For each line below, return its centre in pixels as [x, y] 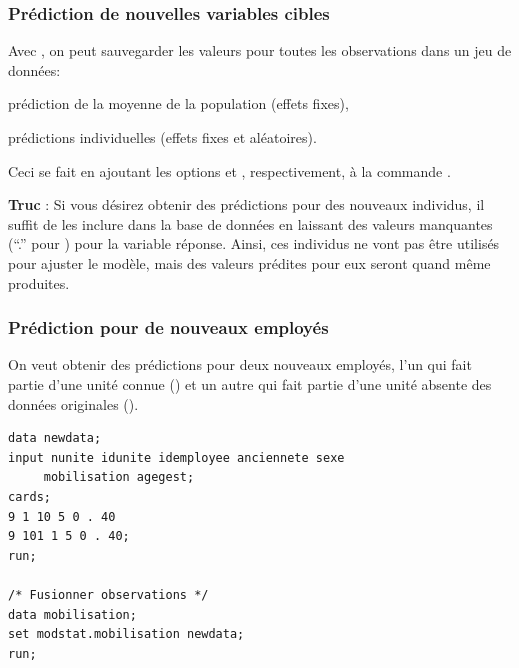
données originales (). [73, 403]
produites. [39, 282]
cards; [29, 496]
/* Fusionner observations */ [108, 594]
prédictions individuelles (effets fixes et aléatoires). [162, 137]
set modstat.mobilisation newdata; [126, 634]
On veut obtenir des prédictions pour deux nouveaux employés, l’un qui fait [240, 364]
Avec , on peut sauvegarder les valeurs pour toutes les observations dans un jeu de [260, 50]
